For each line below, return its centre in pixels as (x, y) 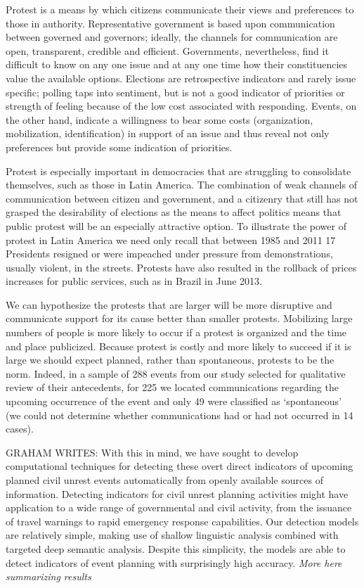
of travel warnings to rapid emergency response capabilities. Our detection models (182, 521)
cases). (20, 429)
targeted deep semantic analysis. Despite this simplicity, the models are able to (176, 548)
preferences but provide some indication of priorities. (119, 147)
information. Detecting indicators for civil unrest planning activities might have (177, 493)
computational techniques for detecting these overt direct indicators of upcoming (180, 466)
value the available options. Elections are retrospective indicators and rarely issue (181, 78)
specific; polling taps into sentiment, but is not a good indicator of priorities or (175, 92)
